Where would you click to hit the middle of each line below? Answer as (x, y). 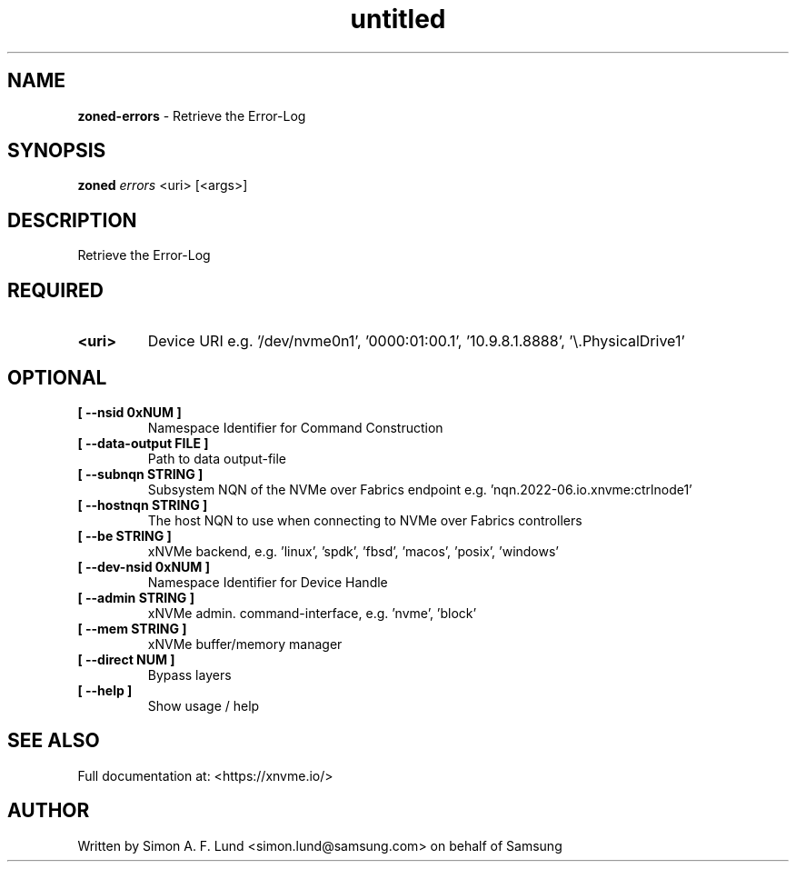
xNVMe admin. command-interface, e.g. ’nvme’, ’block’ (312, 613)
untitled (398, 19)
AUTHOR (49, 811)
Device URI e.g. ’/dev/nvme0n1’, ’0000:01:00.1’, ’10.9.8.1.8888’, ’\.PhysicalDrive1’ (416, 341)
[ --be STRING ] (124, 535)
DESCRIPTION (72, 220)
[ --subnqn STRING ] (140, 474)
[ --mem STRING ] (132, 628)
